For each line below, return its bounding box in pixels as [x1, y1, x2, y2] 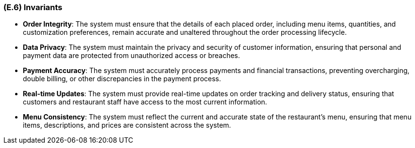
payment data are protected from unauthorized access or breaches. [23, 51, 240, 60]
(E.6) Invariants [3, 2, 63, 12]
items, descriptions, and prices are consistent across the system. [23, 121, 231, 130]
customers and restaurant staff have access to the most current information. [23, 98, 267, 106]
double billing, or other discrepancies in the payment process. [23, 74, 221, 83]
